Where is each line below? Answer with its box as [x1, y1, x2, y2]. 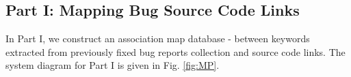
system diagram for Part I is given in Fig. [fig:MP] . [5, 58, 220, 72]
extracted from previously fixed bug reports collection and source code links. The [5, 44, 346, 59]
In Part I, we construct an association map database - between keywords [5, 31, 310, 46]
